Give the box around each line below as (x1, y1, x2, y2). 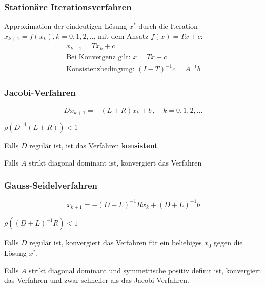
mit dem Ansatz (98, 30, 149, 41)
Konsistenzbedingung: (66, 66, 135, 73)
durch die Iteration (138, 20, 198, 31)
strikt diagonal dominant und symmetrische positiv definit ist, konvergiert (29, 264, 261, 275)
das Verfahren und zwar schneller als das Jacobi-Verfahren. (4, 275, 189, 285)
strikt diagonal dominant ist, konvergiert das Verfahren (29, 157, 202, 168)
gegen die (213, 237, 243, 248)
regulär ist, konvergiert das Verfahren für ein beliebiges (29, 237, 202, 248)
